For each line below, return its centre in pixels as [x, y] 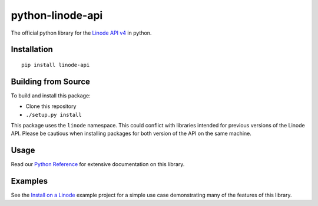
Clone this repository [51, 106]
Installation [32, 50]
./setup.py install [54, 115]
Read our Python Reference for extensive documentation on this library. [98, 164]
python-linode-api [57, 15]
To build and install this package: [51, 95]
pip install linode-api [56, 65]
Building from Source [51, 81]
